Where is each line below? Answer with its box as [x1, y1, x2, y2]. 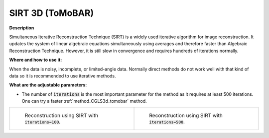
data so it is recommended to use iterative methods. [9, 72, 117, 79]
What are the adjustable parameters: [9, 82, 87, 88]
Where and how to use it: [9, 57, 62, 63]
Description [9, 25, 34, 31]
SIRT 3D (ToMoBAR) [9, 7, 94, 18]
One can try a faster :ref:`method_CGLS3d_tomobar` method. [21, 98, 147, 104]
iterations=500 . [149, 118, 185, 125]
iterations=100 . [24, 118, 61, 125]
